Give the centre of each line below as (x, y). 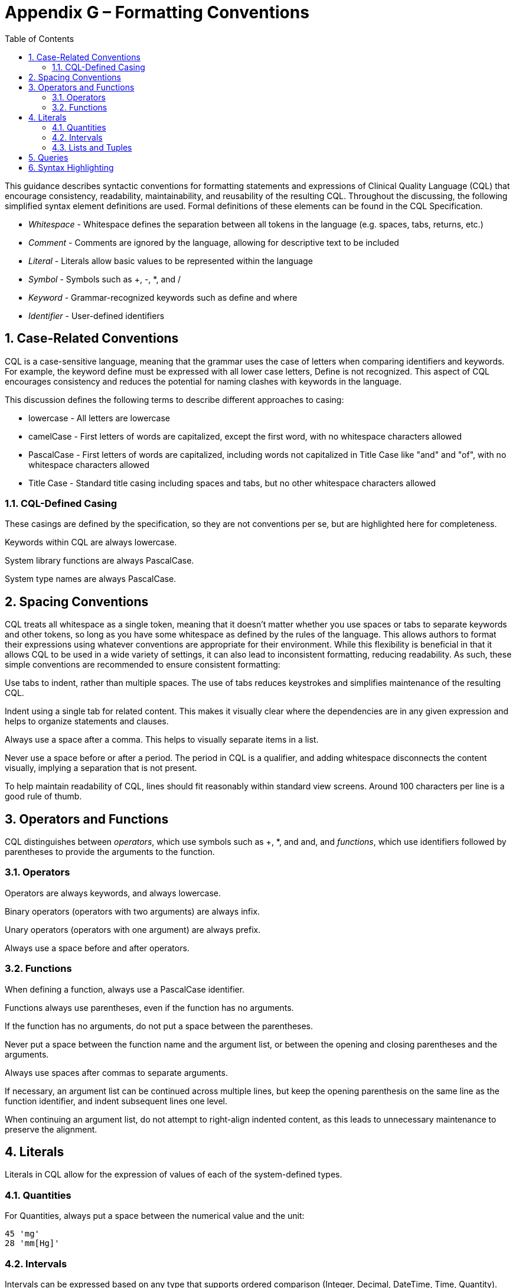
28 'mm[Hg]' (32, 1243)
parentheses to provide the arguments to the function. (110, 852)
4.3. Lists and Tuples (92, 147)
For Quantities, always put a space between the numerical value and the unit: (155, 1216)
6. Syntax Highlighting (71, 167)
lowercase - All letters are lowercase (99, 418)
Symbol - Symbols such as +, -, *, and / (105, 279)
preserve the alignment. (51, 1129)
